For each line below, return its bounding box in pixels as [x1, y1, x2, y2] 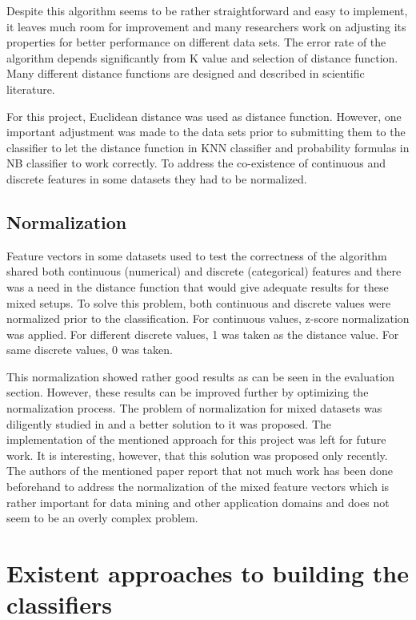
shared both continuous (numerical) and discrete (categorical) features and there [6, 263, 402, 280]
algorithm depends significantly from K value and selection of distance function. [6, 49, 398, 66]
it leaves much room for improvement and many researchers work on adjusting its [6, 18, 406, 34]
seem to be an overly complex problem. [6, 509, 198, 526]
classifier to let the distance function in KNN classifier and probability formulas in [6, 139, 410, 155]
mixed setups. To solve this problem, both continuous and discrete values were [6, 294, 391, 311]
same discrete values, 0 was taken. [6, 341, 173, 358]
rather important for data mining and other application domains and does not [6, 493, 390, 510]
